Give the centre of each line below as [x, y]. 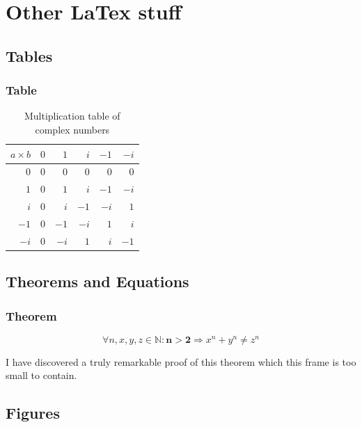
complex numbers [72, 129]
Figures [33, 413]
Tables [29, 55]
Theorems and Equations [97, 281]
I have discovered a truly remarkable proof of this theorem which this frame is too [181, 361]
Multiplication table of [72, 116]
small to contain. [41, 375]
